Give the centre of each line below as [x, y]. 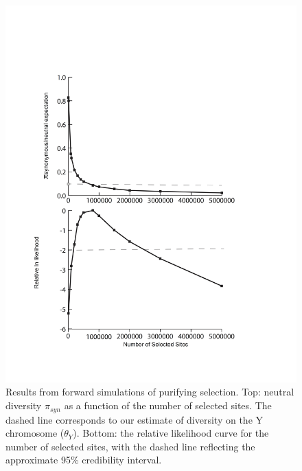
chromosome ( [35, 433]
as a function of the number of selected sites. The [168, 405]
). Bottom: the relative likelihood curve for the [171, 433]
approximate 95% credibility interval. [84, 460]
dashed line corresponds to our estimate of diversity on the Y [135, 419]
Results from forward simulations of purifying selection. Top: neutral [150, 392]
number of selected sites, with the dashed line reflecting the [130, 446]
